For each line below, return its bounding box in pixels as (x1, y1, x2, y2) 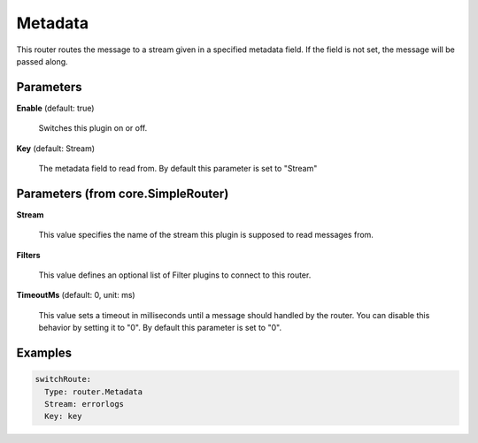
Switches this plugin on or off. (38, 123, 148, 134)
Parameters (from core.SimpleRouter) (16, 186, 229, 201)
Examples (16, 346, 73, 361)
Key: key (44, 411, 82, 422)
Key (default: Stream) (16, 142, 96, 154)
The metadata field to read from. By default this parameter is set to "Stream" (38, 164, 318, 174)
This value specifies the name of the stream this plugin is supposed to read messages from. (38, 230, 374, 241)
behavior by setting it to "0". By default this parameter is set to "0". (38, 323, 282, 333)
